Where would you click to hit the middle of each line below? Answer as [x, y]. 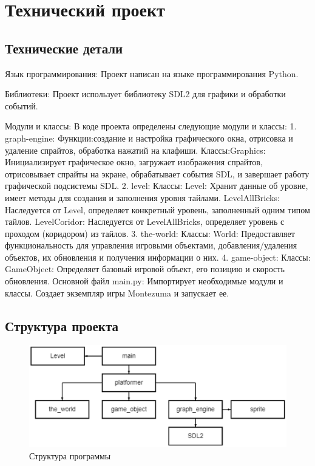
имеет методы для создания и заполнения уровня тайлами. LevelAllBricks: [142, 197]
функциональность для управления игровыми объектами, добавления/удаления [151, 245]
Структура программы [70, 455]
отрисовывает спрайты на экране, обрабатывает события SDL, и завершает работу [157, 173]
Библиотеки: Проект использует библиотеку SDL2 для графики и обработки [145, 94]
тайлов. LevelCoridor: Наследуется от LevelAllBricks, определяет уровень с [145, 221]
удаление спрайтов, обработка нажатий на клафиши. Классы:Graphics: [135, 150]
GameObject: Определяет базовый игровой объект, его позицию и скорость [145, 269]
